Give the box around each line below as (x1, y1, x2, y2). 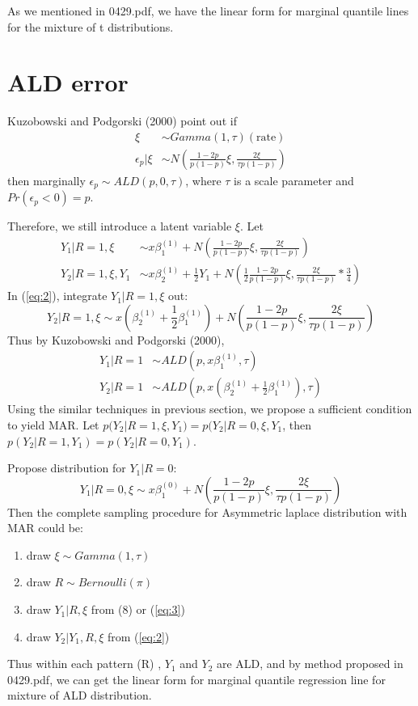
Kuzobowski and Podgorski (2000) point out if (7, 112, 237, 129)
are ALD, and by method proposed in (216, 655, 403, 672)
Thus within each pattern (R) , (7, 655, 162, 672)
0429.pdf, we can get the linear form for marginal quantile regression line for (7, 670, 386, 687)
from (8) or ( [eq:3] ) (91, 601, 185, 618)
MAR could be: (7, 519, 83, 536)
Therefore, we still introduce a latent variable (7, 218, 232, 235)
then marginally (7, 171, 86, 188)
